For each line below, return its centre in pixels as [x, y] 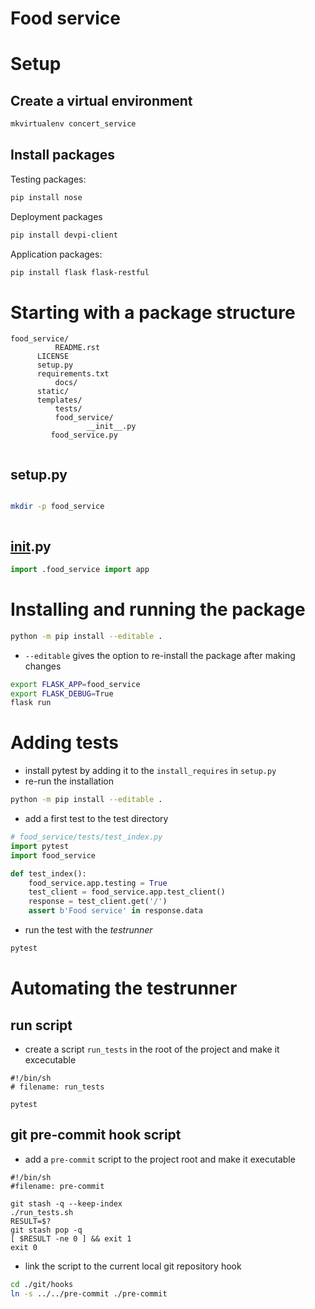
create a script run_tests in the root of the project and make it [152, 1049]
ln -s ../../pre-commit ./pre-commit [89, 1293]
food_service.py [84, 435]
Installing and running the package [158, 609]
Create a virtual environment [101, 100]
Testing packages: [48, 179]
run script [41, 1025]
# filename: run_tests [57, 1087]
